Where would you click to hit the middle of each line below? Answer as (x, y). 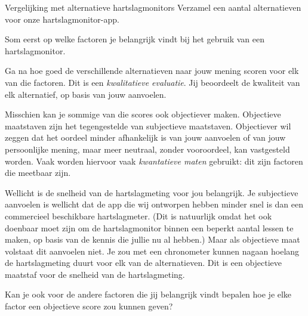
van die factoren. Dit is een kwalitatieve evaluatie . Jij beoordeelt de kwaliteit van (153, 82)
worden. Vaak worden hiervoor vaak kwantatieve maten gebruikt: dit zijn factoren (154, 161)
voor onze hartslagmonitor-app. (62, 19)
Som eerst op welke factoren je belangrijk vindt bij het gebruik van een (135, 39)
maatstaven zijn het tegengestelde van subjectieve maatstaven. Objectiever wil (148, 126)
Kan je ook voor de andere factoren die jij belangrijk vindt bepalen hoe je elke (148, 294)
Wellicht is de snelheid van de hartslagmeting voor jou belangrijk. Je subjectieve (152, 192)
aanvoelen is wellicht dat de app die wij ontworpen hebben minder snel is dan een (154, 204)
